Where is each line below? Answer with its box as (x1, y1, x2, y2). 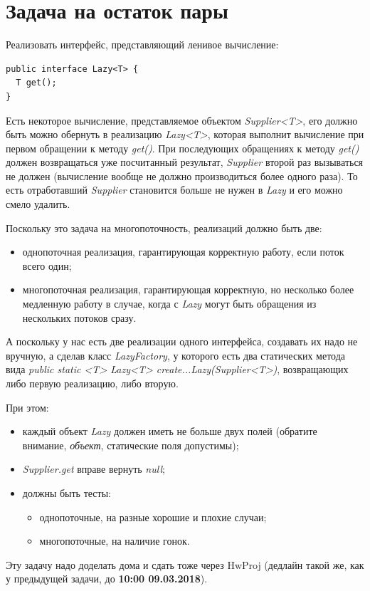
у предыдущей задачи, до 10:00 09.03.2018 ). (6, 571, 208, 586)
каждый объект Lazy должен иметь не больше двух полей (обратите (22, 424, 317, 439)
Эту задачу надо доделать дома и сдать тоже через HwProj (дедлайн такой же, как (6, 557, 364, 572)
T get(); (16, 78, 57, 88)
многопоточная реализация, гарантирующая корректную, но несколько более (22, 282, 354, 297)
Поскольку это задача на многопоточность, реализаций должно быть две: (6, 220, 322, 235)
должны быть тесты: (22, 485, 111, 500)
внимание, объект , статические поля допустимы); (22, 437, 239, 452)
